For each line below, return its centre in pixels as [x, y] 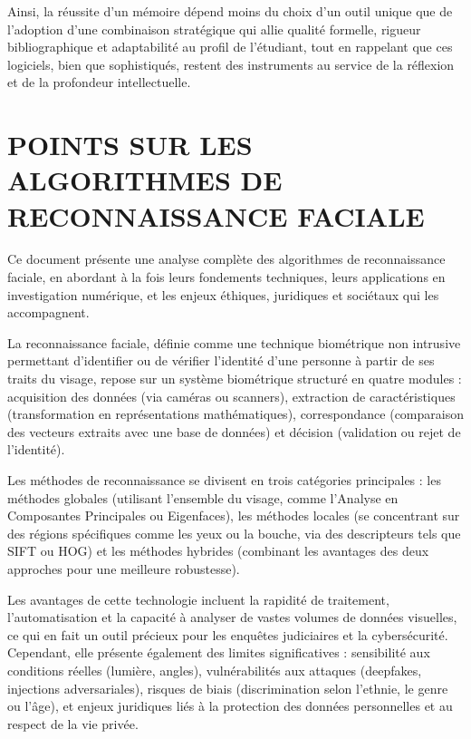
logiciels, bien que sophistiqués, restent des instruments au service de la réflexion [231, 64]
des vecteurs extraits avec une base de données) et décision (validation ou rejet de [234, 431]
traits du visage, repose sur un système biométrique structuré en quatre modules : [235, 379]
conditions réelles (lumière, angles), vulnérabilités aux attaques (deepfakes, [215, 670]
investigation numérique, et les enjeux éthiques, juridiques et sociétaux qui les [223, 294]
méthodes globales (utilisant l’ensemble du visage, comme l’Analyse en [203, 497]
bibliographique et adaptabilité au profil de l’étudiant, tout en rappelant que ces [230, 47]
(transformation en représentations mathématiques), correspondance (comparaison [235, 414]
